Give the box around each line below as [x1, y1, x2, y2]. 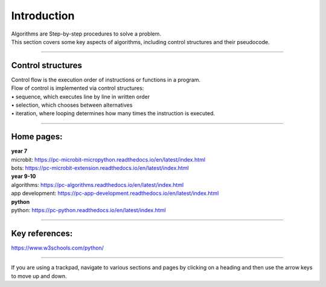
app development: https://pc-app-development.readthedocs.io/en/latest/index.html [11, 190, 219, 197]
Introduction [11, 9, 75, 22]
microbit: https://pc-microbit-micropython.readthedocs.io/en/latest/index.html [11, 156, 205, 163]
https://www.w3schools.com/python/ [11, 244, 104, 251]
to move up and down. [11, 272, 67, 280]
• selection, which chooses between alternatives [11, 101, 133, 109]
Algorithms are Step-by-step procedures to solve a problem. [11, 30, 161, 37]
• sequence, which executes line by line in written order [11, 93, 150, 100]
